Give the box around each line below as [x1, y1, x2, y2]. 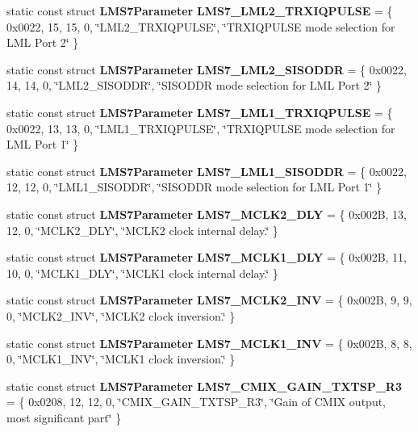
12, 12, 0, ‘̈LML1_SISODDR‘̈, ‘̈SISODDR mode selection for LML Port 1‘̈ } [6, 178, 382, 195]
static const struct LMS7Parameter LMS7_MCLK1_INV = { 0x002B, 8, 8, [6, 334, 412, 351]
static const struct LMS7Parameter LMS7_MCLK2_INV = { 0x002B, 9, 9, [6, 291, 412, 308]
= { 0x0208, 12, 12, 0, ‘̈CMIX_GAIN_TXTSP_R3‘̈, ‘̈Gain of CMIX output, [6, 393, 387, 410]
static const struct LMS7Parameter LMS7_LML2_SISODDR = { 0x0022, [6, 61, 407, 78]
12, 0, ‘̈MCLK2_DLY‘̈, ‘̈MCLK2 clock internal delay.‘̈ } [6, 221, 278, 238]
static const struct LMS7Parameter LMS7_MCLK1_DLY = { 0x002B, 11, [6, 249, 408, 266]
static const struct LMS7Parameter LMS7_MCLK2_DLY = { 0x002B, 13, [6, 205, 408, 222]
